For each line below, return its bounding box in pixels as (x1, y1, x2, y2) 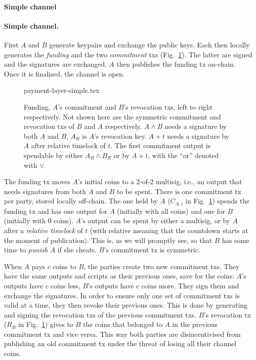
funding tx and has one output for (4, 205, 108, 216)
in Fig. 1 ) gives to (18, 319, 74, 329)
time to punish (4, 244, 48, 255)
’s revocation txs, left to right (124, 101, 213, 112)
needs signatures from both (4, 186, 86, 196)
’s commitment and (58, 101, 116, 112)
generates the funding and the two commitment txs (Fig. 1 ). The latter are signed (4, 49, 253, 59)
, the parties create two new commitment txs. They (84, 261, 240, 271)
